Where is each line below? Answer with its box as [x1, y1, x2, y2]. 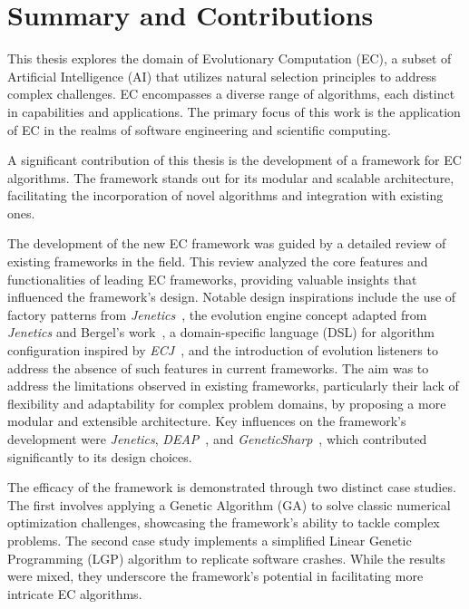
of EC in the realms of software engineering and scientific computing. [7, 120, 391, 139]
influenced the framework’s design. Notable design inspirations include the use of [7, 287, 456, 306]
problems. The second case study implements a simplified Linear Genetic [7, 530, 412, 549]
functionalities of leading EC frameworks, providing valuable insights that [7, 269, 417, 288]
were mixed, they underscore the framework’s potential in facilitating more [7, 566, 424, 585]
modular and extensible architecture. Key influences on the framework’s [7, 411, 406, 430]
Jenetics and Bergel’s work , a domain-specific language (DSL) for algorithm [7, 323, 435, 342]
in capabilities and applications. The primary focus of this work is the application [7, 101, 461, 121]
